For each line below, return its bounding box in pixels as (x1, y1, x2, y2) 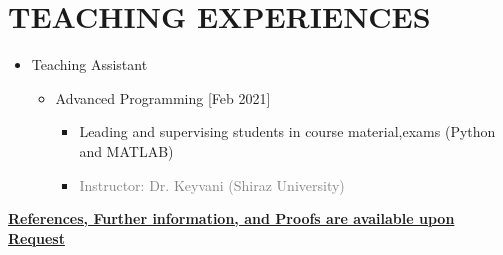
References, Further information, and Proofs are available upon (8, 208, 455, 229)
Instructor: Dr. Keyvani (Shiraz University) (79, 174, 345, 195)
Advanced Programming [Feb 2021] (55, 87, 271, 108)
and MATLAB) (79, 140, 174, 161)
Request (8, 227, 65, 248)
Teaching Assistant (31, 54, 148, 75)
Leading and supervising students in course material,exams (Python (79, 121, 496, 142)
